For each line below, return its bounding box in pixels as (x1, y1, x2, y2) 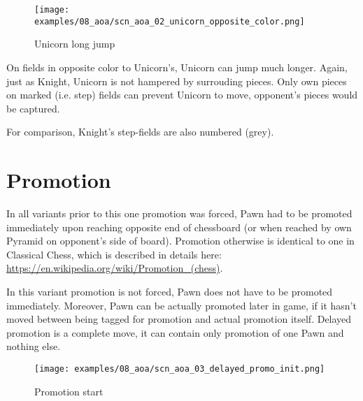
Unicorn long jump (34, 36, 115, 51)
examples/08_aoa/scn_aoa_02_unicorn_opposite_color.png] (34, 16, 305, 27)
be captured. (6, 101, 60, 115)
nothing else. (6, 339, 61, 353)
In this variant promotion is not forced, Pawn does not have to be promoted (6, 284, 333, 298)
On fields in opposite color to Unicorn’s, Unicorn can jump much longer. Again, (6, 59, 348, 74)
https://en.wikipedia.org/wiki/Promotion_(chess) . (6, 261, 223, 275)
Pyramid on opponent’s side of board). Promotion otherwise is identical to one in (6, 233, 355, 248)
